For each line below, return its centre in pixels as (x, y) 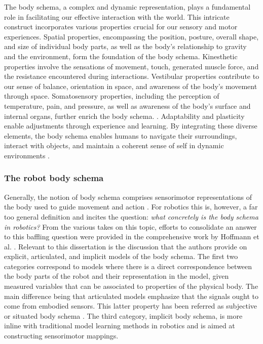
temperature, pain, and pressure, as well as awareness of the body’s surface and (127, 105)
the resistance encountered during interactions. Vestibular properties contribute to (132, 76)
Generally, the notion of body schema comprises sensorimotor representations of (128, 197)
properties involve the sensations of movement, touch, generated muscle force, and (131, 66)
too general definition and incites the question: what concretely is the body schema (131, 216)
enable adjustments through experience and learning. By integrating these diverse (131, 126)
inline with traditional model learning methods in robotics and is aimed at (120, 326)
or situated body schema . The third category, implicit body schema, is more (123, 315)
